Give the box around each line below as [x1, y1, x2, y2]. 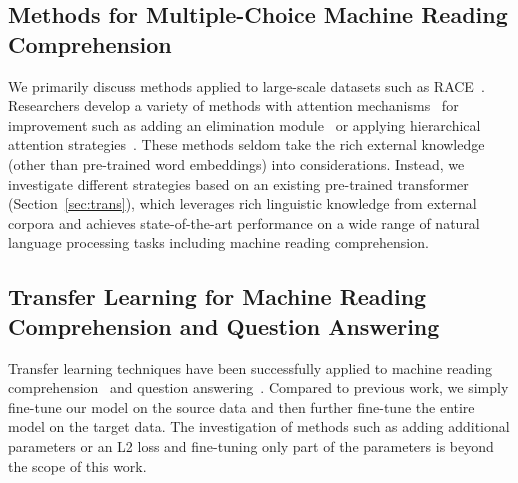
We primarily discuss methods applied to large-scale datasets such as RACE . [8, 75, 485, 96]
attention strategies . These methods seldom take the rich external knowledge [8, 134, 485, 155]
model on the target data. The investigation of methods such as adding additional [8, 416, 510, 437]
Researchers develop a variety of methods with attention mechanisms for [8, 95, 459, 116]
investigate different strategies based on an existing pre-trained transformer [8, 173, 469, 194]
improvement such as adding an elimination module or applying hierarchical [8, 114, 481, 135]
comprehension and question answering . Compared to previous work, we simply [8, 377, 509, 398]
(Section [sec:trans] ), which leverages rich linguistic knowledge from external [8, 193, 477, 214]
